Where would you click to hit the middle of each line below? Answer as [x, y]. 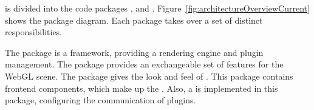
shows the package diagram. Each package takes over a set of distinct [134, 20]
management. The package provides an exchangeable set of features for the [144, 64]
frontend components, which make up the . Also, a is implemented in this [142, 88]
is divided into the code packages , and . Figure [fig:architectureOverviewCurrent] [157, 8]
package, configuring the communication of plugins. [101, 100]
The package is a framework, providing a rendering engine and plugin [134, 52]
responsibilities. [34, 32]
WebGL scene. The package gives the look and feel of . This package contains [149, 76]
